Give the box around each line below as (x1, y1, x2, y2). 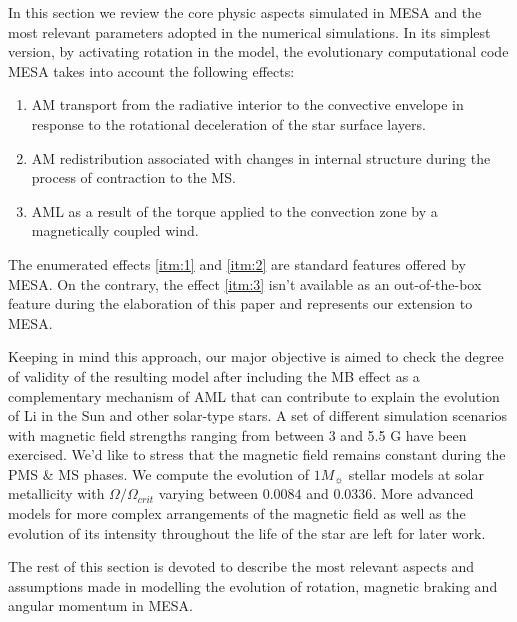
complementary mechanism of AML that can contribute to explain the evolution (8, 385, 500, 406)
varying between (158, 483, 258, 504)
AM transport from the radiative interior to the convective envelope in (31, 94, 464, 115)
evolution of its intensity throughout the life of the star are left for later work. (8, 522, 486, 543)
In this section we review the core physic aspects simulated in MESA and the (8, 2, 482, 22)
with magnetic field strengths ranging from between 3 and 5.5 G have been (8, 424, 467, 445)
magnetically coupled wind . (31, 220, 199, 241)
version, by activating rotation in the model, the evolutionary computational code (8, 41, 509, 62)
